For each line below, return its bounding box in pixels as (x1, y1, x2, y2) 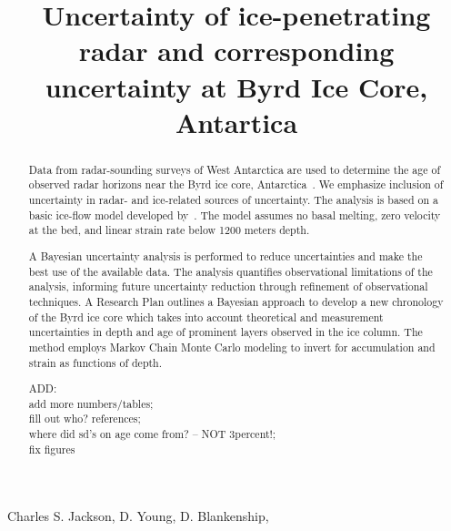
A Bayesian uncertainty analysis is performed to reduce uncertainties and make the (28, 248, 423, 263)
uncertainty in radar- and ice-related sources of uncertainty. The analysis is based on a (28, 192, 438, 208)
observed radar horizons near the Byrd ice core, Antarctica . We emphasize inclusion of (28, 177, 444, 192)
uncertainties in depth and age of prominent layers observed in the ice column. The (28, 324, 423, 340)
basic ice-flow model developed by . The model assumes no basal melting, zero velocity (28, 207, 441, 222)
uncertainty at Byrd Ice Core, (45, 67, 428, 105)
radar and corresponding (78, 32, 395, 69)
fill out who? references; (28, 411, 141, 426)
